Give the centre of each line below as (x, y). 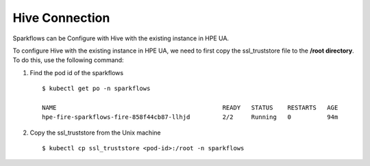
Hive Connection (61, 18)
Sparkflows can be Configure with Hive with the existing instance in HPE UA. (121, 38)
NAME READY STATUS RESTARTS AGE (190, 107)
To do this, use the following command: (68, 60)
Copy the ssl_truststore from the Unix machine (95, 133)
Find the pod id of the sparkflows (76, 72)
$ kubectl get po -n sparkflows (96, 88)
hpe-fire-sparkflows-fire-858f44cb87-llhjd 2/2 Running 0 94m (190, 117)
